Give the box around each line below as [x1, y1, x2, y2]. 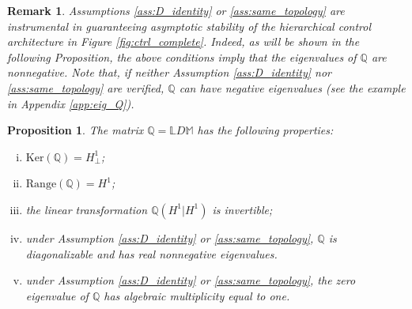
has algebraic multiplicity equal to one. [104, 287, 290, 303]
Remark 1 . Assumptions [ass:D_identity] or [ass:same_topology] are [7, 2, 345, 18]
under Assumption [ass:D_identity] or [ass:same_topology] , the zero [25, 272, 356, 288]
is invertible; [212, 201, 273, 217]
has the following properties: [197, 122, 334, 138]
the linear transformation [25, 201, 148, 217]
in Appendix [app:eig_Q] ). [7, 95, 134, 111]
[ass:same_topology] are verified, [7, 79, 164, 96]
